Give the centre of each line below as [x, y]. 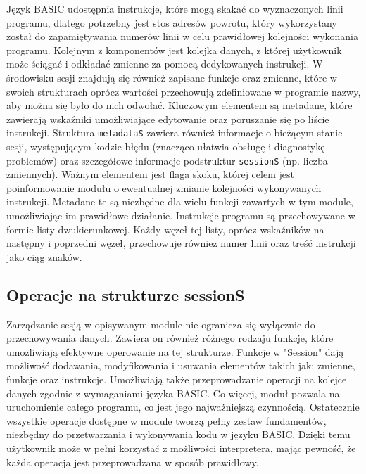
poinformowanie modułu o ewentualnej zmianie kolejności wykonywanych [164, 187]
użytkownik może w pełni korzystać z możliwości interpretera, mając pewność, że [181, 448]
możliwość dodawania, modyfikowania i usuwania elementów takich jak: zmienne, [181, 365]
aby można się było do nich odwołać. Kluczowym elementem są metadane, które [179, 105]
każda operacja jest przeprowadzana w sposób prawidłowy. [133, 462]
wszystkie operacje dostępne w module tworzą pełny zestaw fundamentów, [166, 420]
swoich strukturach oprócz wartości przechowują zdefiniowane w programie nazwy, [184, 91]
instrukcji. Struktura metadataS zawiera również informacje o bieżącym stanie [175, 133]
